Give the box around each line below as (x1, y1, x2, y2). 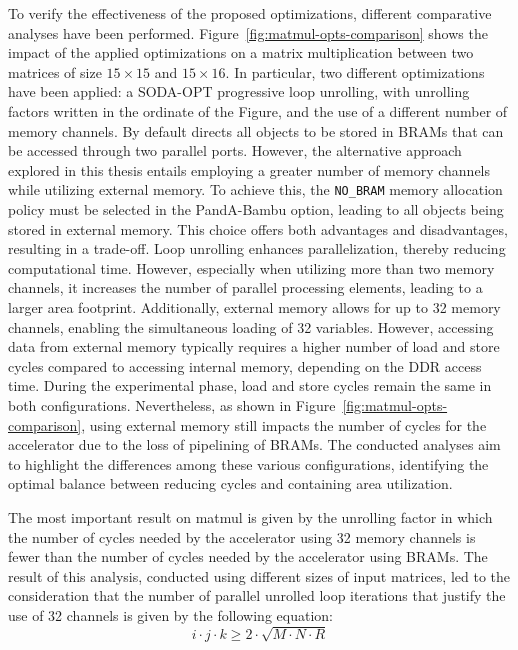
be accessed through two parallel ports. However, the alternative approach (8, 140, 462, 161)
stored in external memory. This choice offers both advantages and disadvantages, (8, 218, 508, 239)
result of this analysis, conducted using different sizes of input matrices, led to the (8, 565, 510, 586)
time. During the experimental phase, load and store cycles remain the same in (8, 375, 492, 396)
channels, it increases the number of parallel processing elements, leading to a (8, 277, 483, 298)
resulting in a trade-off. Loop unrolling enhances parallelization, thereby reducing (8, 238, 506, 259)
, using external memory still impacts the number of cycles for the (81, 414, 487, 435)
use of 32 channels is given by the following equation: (8, 604, 333, 625)
